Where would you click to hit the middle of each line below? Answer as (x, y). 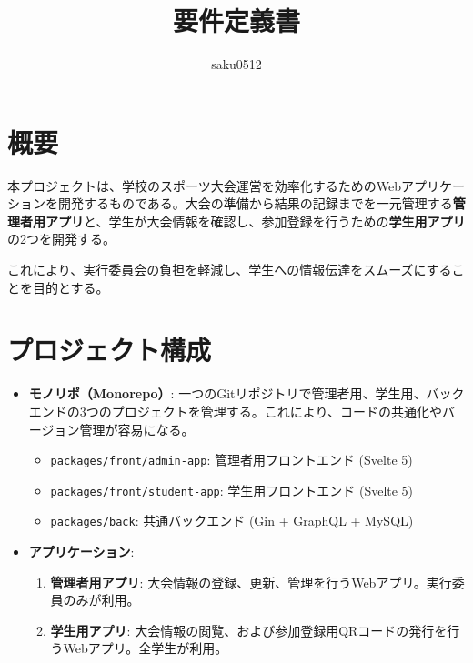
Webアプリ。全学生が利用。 (146, 648)
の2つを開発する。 (61, 239)
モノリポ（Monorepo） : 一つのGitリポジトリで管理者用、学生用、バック (247, 393)
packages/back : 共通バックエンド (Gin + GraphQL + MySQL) (232, 521)
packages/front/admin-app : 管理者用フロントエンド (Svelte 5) (231, 460)
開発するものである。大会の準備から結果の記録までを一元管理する (255, 203)
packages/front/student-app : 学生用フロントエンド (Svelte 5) (232, 490)
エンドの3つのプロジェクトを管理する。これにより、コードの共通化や (235, 411)
